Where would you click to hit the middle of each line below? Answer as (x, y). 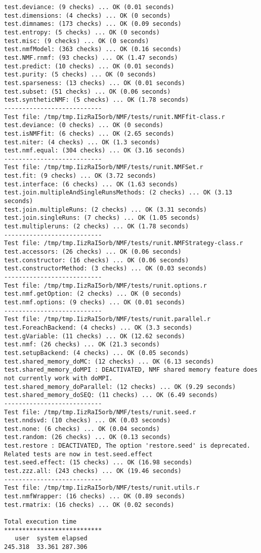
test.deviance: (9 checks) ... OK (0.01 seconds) (89, 7)
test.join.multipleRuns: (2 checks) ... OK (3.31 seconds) (105, 209)
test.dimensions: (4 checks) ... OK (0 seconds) (88, 15)
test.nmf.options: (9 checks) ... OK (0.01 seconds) (95, 302)
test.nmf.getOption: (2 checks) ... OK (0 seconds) (93, 294)
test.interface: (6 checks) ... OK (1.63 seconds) (91, 184)
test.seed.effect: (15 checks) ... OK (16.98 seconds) (98, 463)
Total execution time (40, 522)
